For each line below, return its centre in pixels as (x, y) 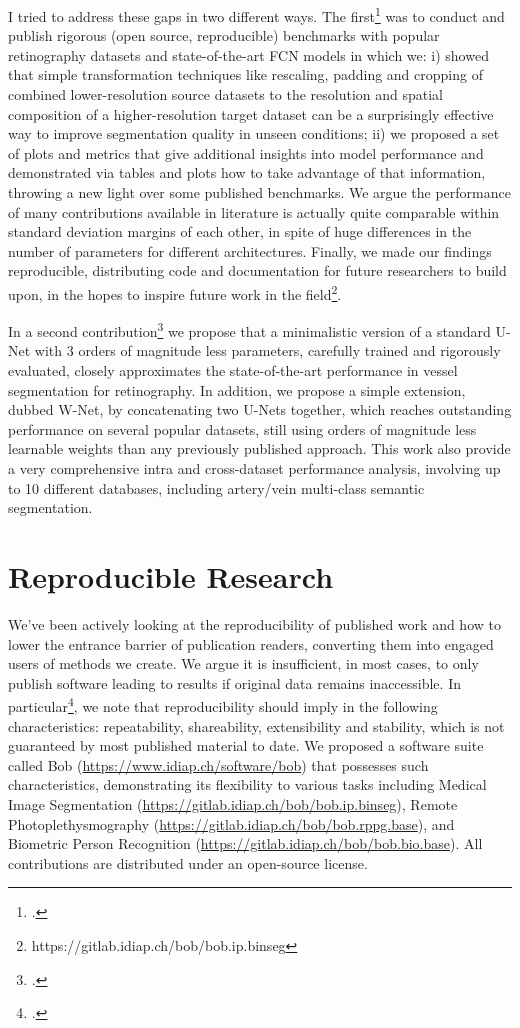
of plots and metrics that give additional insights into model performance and (246, 152)
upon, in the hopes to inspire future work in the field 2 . (175, 292)
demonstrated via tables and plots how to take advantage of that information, (247, 172)
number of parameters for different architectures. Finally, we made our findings (250, 250)
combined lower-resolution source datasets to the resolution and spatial (225, 94)
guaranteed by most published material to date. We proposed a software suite (246, 745)
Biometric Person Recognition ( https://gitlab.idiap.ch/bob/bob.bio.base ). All (245, 843)
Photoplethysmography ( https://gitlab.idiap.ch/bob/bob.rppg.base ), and (231, 823)
